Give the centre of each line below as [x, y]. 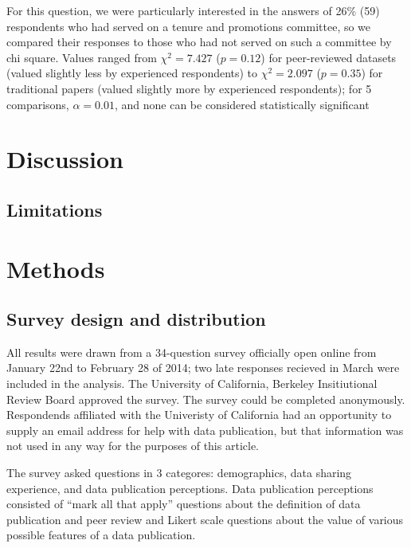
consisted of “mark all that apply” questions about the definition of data [184, 504]
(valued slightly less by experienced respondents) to [132, 73]
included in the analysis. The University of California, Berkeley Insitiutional [192, 384]
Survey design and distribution [136, 319]
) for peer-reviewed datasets [329, 57]
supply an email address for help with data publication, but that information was [205, 430]
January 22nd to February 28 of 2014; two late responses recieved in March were [203, 368]
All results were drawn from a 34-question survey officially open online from [192, 352]
